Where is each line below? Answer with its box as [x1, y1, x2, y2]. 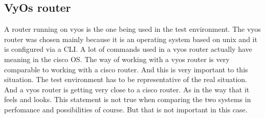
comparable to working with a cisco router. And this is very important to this [4, 64, 248, 74]
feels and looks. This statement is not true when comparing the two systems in [4, 94, 251, 105]
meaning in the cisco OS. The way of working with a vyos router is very [4, 53, 230, 64]
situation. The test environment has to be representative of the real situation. [4, 74, 247, 85]
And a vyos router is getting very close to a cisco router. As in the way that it [4, 84, 250, 94]
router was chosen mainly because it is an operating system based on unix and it [4, 33, 257, 44]
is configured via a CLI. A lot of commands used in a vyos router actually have [4, 44, 252, 54]
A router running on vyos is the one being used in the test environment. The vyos [4, 24, 261, 34]
